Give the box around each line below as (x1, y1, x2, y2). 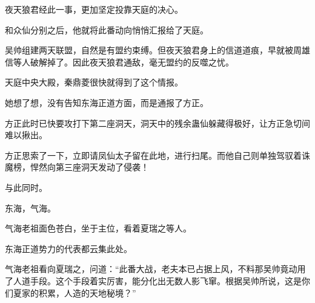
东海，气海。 (5, 201, 56, 214)
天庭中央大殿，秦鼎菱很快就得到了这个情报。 (5, 76, 183, 88)
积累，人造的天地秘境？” (38, 286, 136, 299)
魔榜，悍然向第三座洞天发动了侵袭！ (5, 161, 149, 173)
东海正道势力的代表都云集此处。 (5, 242, 132, 255)
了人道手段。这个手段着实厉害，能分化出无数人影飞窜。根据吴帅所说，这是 (5, 274, 302, 287)
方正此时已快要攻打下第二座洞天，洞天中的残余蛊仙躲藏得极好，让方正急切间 (5, 116, 310, 129)
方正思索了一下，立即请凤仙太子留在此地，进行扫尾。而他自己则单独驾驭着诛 (5, 148, 310, 161)
